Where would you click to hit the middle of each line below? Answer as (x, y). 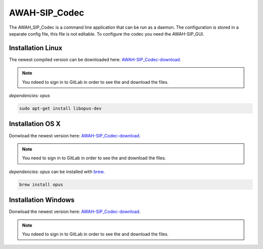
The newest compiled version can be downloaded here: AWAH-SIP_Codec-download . (95, 59)
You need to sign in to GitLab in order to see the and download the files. (94, 158)
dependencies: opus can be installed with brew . (57, 172)
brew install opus (41, 184)
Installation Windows (42, 200)
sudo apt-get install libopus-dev (60, 108)
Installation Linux (36, 48)
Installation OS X (35, 124)
